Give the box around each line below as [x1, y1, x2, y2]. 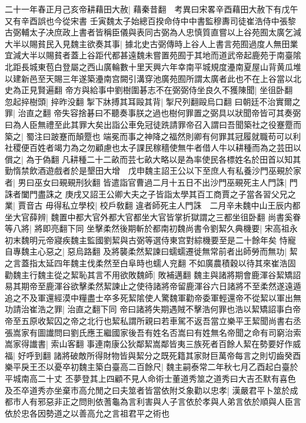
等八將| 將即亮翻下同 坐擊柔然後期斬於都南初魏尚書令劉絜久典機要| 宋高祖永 [5, 222, 298, 234]
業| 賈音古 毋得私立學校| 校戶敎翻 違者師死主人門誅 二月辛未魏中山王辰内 [5, 199, 292, 211]
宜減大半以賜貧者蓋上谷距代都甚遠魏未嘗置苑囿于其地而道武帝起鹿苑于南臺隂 [5, 49, 301, 61]
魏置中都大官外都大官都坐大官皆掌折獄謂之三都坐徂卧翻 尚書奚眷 [51, 210, 301, 223]
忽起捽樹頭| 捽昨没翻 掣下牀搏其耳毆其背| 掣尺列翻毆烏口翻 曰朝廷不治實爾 [5, 95, 292, 107]
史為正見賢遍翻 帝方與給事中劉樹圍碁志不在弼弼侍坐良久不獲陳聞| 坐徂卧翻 [5, 84, 293, 96]
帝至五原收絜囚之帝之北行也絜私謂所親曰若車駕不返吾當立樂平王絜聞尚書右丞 [5, 315, 301, 327]
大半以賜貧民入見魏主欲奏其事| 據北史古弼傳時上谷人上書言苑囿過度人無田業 [5, 37, 298, 49]
